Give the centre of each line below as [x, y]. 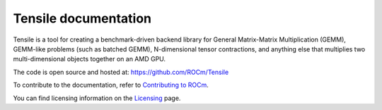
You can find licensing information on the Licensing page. [97, 98]
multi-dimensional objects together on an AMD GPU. [89, 59]
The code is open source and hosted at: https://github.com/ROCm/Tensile [121, 72]
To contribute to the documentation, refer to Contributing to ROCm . [111, 85]
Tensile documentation [82, 18]
